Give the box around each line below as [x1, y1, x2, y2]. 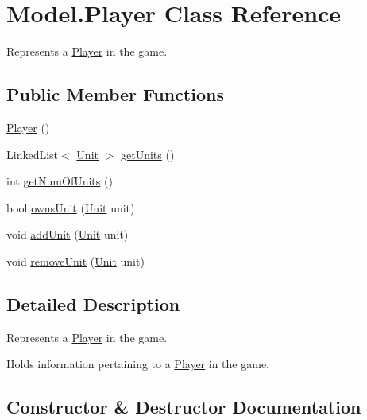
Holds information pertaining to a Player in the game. [6, 356, 269, 372]
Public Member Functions [6, 82, 224, 107]
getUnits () [120, 146, 175, 162]
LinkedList [6, 146, 59, 162]
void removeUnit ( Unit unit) [6, 252, 145, 269]
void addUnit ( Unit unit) [6, 226, 129, 243]
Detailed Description [6, 291, 180, 316]
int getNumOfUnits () [6, 173, 113, 189]
